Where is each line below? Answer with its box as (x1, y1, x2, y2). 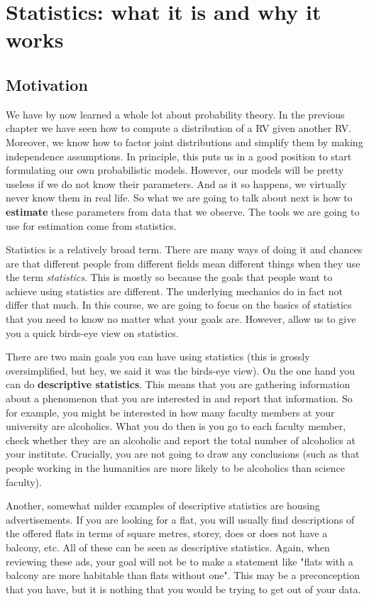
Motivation (6, 73, 88, 95)
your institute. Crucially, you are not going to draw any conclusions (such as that (6, 446, 360, 461)
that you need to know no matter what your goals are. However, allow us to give (6, 311, 356, 326)
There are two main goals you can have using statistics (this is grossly (6, 349, 310, 364)
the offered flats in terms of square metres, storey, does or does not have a (6, 526, 328, 541)
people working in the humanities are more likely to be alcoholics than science (6, 461, 345, 475)
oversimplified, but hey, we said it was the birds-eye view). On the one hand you (6, 363, 355, 377)
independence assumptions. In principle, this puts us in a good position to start (6, 148, 352, 163)
